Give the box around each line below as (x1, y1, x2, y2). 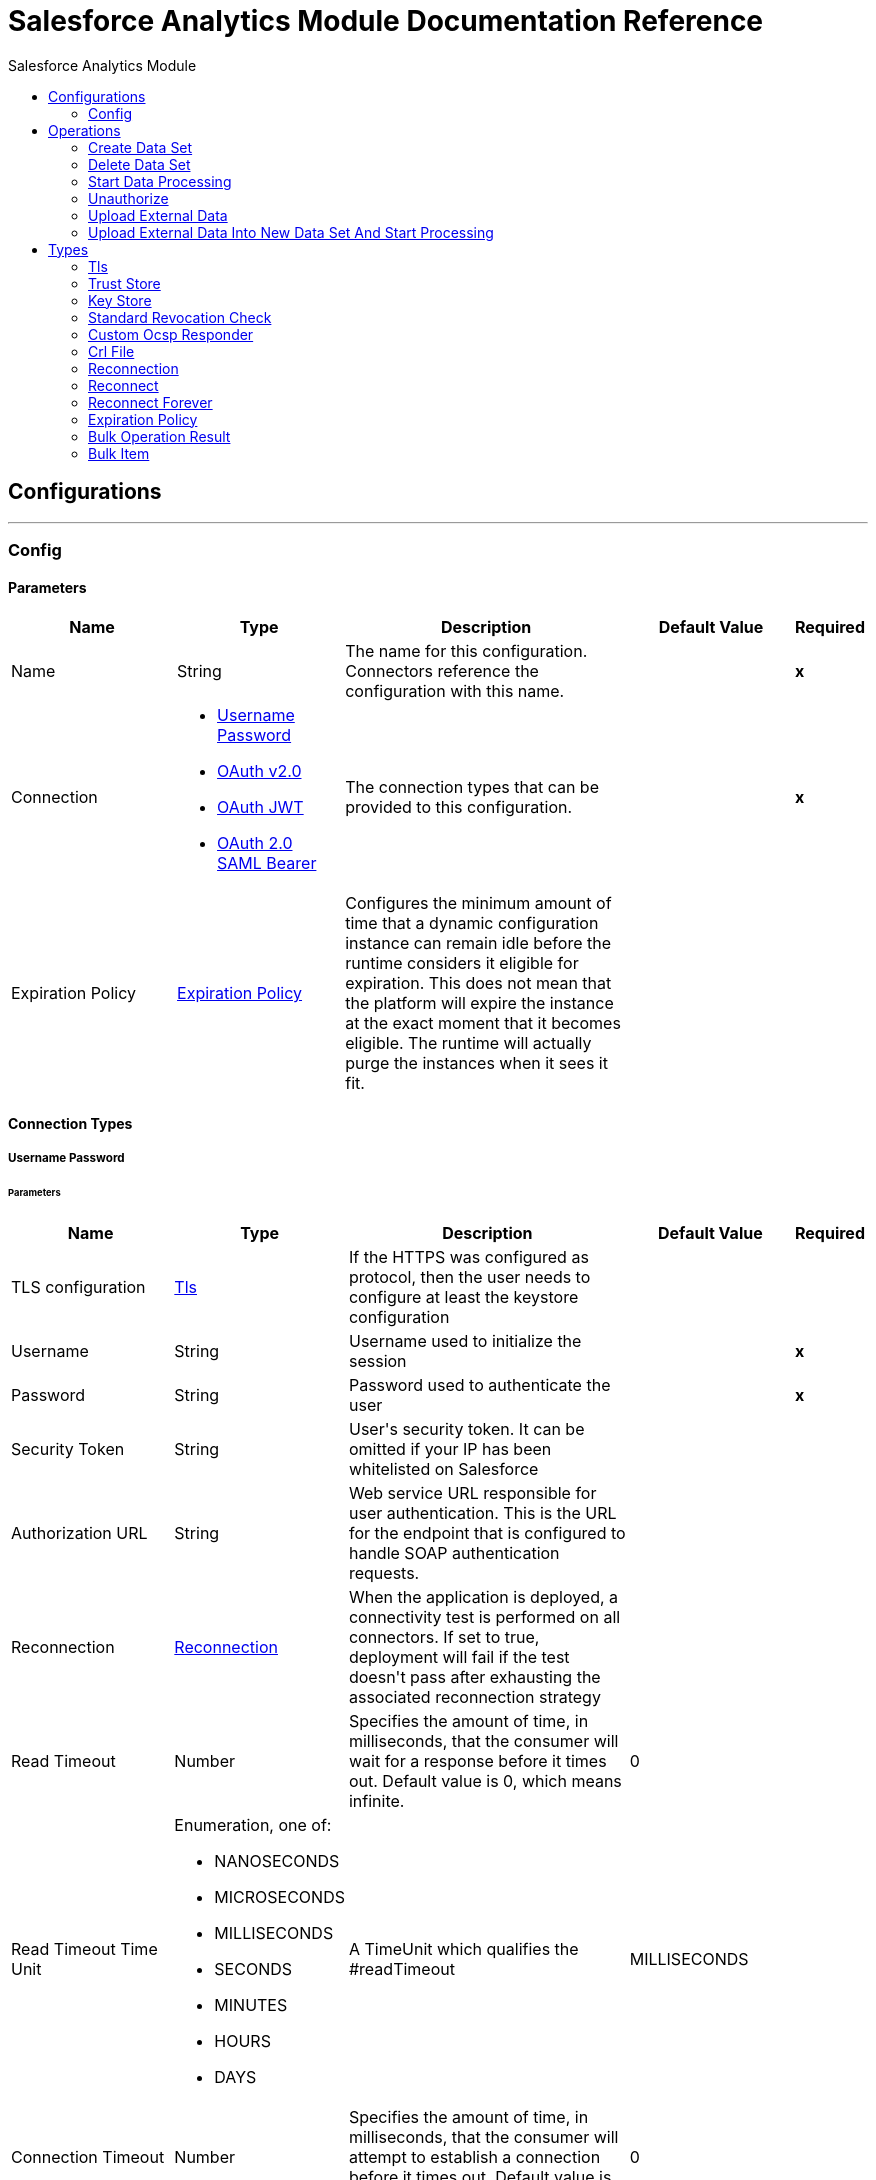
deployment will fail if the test (348, 1646, 570, 1667)
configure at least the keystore (348, 1286, 579, 1307)
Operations (48, 121, 121, 139)
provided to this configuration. (345, 797, 573, 818)
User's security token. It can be (348, 1418, 585, 1439)
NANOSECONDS (214, 1850, 340, 1871)
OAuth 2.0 (217, 833, 293, 854)
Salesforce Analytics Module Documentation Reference (8, 4, 764, 38)
